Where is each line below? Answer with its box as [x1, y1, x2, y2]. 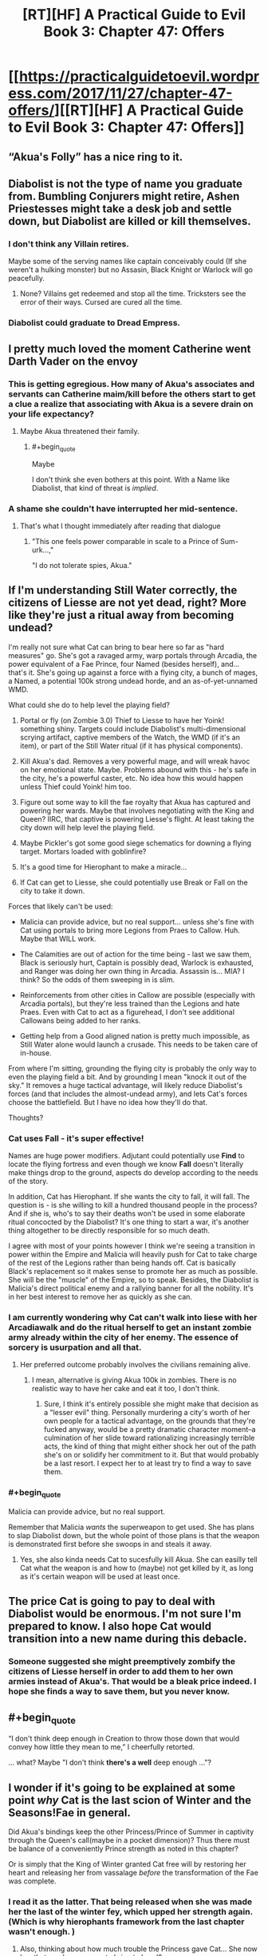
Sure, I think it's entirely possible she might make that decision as [43, 1399, 259, 1409]
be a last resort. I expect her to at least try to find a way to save [43, 1458, 252, 1469]
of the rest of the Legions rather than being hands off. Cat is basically [8, 1258, 237, 1268]
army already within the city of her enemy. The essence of [8, 1332, 239, 1343]
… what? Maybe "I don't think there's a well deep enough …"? [8, 1757, 211, 1768]
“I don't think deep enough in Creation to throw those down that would [8, 1733, 240, 1744]
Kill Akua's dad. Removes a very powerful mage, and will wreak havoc [19, 756, 250, 766]
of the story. [8, 1177, 49, 1186]
